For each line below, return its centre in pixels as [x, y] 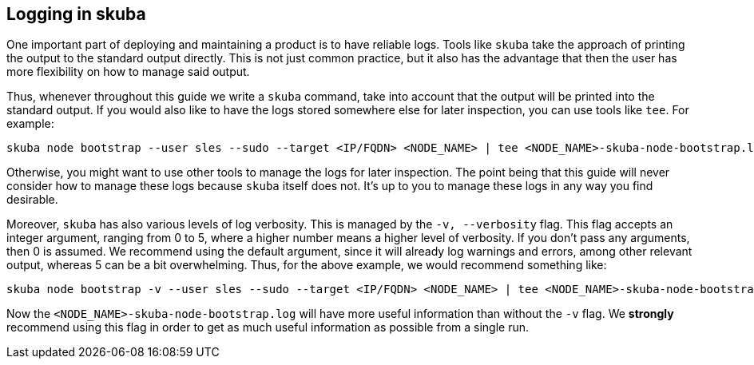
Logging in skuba [76, 14]
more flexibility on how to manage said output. [128, 72]
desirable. [32, 200]
